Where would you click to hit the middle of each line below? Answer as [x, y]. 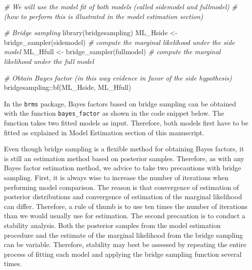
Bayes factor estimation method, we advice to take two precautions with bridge [123, 168]
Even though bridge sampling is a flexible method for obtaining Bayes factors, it [124, 149]
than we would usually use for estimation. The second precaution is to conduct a [125, 216]
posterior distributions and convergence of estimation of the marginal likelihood [123, 197]
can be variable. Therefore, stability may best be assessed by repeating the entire [125, 244]
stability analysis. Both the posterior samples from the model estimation [112, 225]
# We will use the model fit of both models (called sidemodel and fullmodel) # [121, 6]
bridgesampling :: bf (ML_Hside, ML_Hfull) [68, 87]
